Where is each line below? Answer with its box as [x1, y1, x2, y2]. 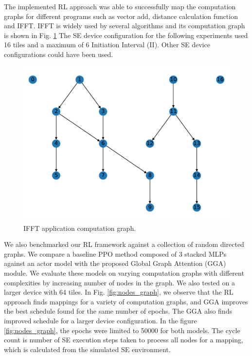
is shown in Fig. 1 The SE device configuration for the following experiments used [4, 30, 248, 40]
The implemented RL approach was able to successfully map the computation [4, 1, 236, 11]
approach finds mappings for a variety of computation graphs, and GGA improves [4, 296, 248, 306]
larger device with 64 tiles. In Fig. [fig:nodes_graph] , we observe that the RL [4, 287, 234, 297]
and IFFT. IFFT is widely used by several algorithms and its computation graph [4, 20, 245, 31]
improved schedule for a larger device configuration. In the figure [4, 315, 197, 325]
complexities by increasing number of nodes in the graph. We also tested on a [4, 277, 235, 287]
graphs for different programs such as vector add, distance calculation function [4, 11, 238, 21]
